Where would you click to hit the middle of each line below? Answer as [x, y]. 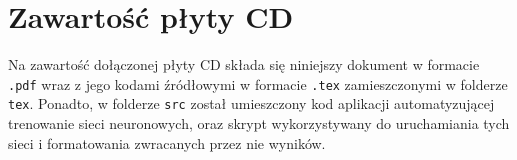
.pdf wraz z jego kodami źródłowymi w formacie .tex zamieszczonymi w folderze [258, 83]
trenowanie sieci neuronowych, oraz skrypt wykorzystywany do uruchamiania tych [259, 123]
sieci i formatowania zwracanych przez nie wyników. [167, 142]
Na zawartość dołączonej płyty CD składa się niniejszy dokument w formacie [244, 64]
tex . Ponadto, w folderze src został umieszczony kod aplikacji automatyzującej [251, 103]
